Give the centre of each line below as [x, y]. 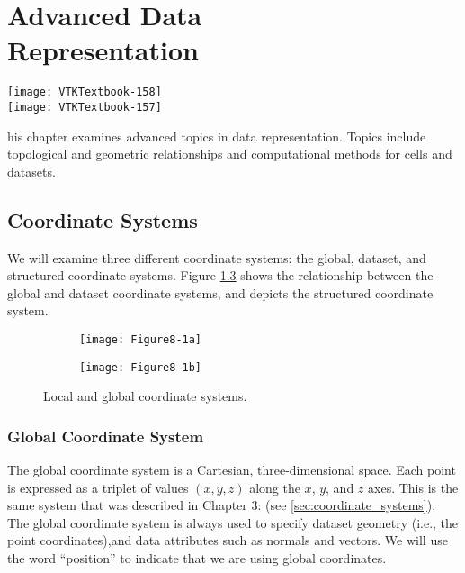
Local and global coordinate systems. [145, 396]
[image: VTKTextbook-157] [85, 107]
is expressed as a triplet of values [98, 487]
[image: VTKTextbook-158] [85, 92]
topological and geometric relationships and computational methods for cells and [230, 154]
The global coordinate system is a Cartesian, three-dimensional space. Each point [232, 470]
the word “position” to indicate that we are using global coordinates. [197, 558]
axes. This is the [413, 487]
